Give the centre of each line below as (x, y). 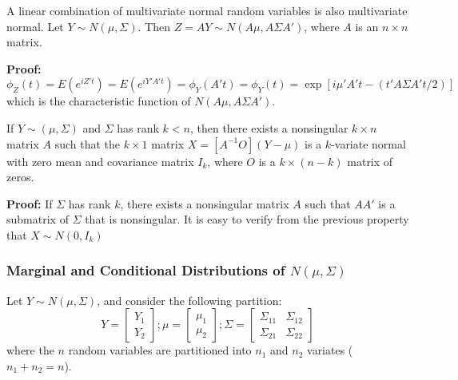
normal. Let (35, 26)
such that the (88, 143)
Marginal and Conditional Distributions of (146, 270)
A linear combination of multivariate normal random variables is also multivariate (207, 10)
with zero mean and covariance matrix (100, 161)
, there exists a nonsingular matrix (205, 203)
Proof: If (30, 203)
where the (30, 350)
